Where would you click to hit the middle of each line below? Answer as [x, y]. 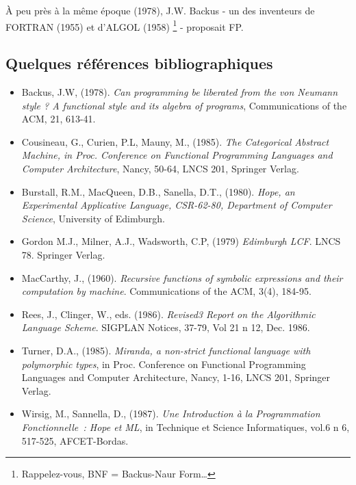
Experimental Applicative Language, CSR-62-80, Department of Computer [177, 205]
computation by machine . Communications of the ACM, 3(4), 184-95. [166, 291]
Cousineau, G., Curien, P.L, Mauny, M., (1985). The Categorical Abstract [175, 141]
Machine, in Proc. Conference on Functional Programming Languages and [177, 155]
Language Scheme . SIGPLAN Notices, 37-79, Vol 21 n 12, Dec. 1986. [166, 327]
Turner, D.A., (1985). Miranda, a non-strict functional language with [166, 350]
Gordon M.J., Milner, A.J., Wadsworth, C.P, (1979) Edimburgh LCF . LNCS [181, 241]
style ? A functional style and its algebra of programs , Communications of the [184, 105]
